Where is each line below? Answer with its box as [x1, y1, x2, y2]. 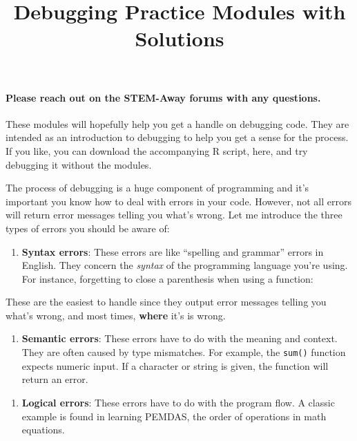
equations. [21, 422, 65, 437]
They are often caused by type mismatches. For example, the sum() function [21, 345, 346, 359]
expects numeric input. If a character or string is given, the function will [21, 358, 329, 373]
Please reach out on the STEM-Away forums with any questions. [6, 90, 321, 104]
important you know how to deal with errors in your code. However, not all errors [6, 194, 352, 208]
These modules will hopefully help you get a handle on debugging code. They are [6, 116, 349, 131]
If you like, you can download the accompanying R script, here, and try [6, 143, 308, 158]
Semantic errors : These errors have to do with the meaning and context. [21, 331, 338, 346]
